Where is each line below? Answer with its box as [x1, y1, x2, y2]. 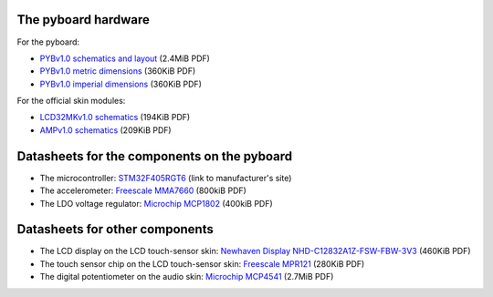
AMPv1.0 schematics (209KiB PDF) [39, 124, 173, 136]
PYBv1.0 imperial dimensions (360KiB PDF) [39, 78, 203, 89]
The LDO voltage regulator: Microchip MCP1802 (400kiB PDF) [39, 198, 273, 209]
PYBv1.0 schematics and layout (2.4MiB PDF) [39, 53, 210, 64]
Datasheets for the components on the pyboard [16, 148, 293, 164]
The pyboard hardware [16, 12, 150, 27]
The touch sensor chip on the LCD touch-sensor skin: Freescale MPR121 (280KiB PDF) [39, 258, 365, 269]
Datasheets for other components [16, 221, 214, 237]
